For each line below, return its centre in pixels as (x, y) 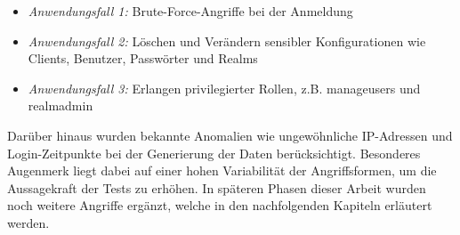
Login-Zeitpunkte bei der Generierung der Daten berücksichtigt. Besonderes (214, 153)
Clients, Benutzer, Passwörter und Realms (143, 58)
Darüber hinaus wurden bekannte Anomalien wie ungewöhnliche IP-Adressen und (230, 135)
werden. (28, 222)
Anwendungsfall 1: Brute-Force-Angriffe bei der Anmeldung (190, 11)
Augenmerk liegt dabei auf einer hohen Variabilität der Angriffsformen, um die (222, 170)
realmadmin (61, 105)
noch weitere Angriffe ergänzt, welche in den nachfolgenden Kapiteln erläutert (220, 205)
